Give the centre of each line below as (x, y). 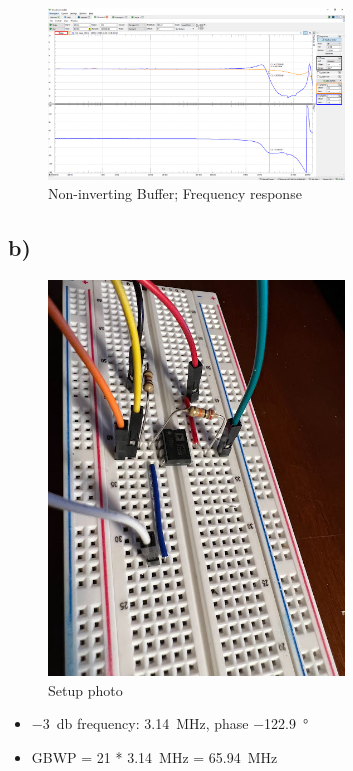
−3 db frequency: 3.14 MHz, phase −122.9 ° (170, 723)
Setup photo (85, 689)
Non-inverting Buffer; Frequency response (175, 193)
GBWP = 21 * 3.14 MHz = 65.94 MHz (154, 756)
